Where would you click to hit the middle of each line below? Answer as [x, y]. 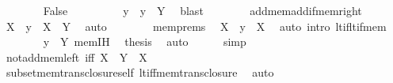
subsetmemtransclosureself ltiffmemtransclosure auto [140, 72]
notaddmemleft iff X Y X [76, 57]
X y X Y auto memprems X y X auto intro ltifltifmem [196, 26]
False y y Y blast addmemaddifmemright [202, 10]
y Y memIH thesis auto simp [145, 41]
